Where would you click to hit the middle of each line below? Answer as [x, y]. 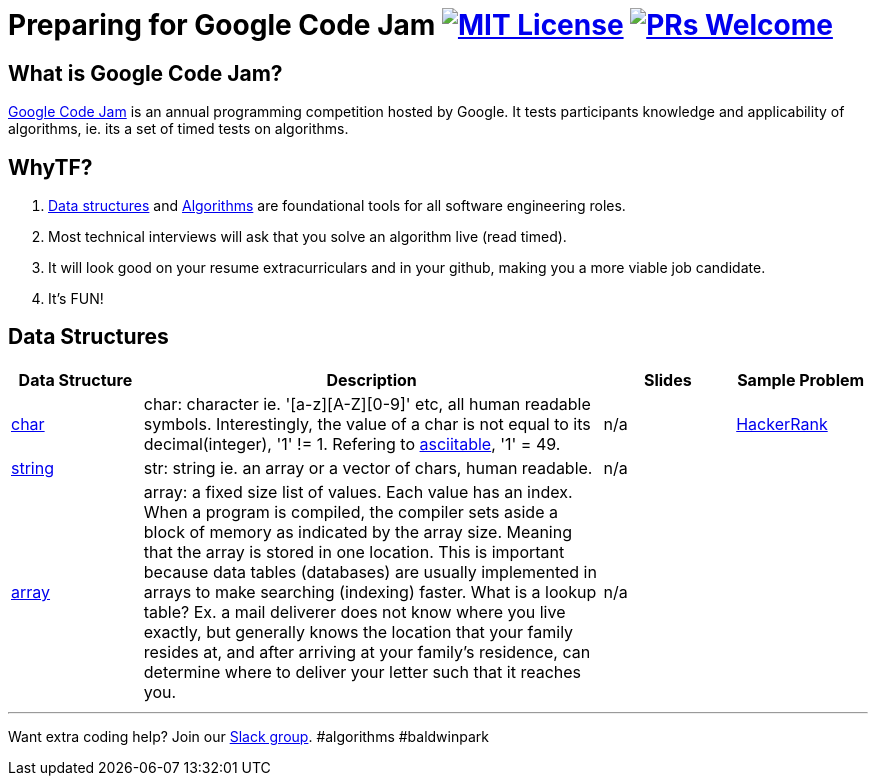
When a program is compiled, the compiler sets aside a [350, 511]
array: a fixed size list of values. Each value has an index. [358, 491]
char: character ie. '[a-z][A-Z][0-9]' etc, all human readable [367, 403]
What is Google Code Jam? [145, 73]
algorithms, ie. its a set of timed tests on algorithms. [178, 129]
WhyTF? [50, 167]
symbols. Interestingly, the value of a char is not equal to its [367, 423]
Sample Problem [801, 379]
